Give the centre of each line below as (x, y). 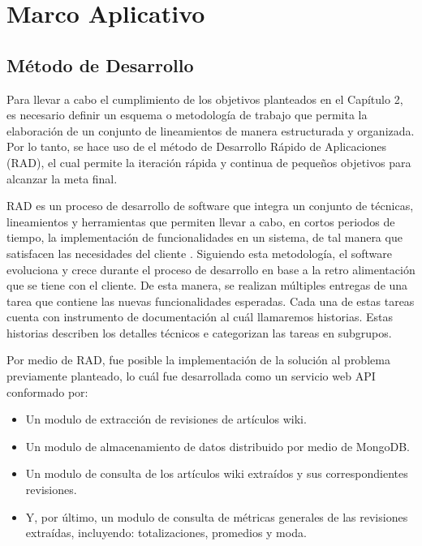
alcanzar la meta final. (62, 178)
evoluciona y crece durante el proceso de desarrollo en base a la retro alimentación (211, 269)
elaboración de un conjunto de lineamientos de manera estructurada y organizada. (211, 130)
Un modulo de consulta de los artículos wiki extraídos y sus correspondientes (217, 473)
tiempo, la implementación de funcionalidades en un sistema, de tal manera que (205, 237)
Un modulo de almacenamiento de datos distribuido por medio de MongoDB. (217, 446)
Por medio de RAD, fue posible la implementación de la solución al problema (198, 360)
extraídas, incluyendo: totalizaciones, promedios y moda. (166, 533)
